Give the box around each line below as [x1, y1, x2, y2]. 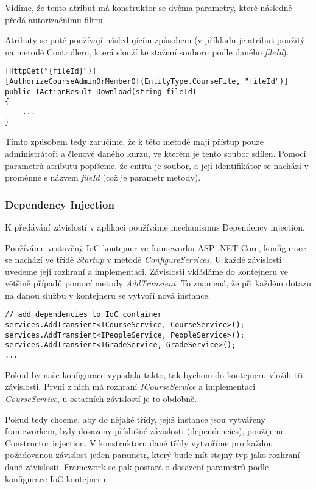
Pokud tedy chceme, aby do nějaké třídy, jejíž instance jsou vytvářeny [5, 412, 265, 425]
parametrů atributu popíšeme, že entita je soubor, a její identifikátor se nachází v [5, 159, 309, 172]
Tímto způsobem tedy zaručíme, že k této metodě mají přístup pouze [5, 135, 264, 148]
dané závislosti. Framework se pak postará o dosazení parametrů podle [5, 460, 269, 473]
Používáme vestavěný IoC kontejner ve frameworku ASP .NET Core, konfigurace [5, 241, 306, 254]
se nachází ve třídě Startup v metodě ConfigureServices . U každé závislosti [5, 253, 282, 266]
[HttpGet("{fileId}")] [5, 67, 97, 76]
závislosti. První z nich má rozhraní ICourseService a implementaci [5, 380, 256, 393]
